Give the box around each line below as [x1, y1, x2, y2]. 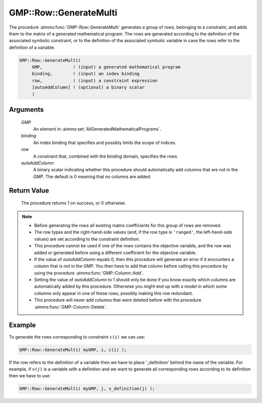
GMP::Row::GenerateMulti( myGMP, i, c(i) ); [19, 347, 127, 353]
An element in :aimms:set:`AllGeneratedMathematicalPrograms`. [33, 126, 162, 132]
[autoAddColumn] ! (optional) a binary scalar [32, 85, 145, 90]
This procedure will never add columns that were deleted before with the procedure [34, 297, 201, 303]
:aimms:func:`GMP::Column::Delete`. [34, 304, 107, 310]
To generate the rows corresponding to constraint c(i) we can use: [9, 334, 146, 339]
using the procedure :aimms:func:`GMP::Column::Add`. [34, 270, 144, 276]
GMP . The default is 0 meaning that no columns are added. [33, 174, 151, 179]
